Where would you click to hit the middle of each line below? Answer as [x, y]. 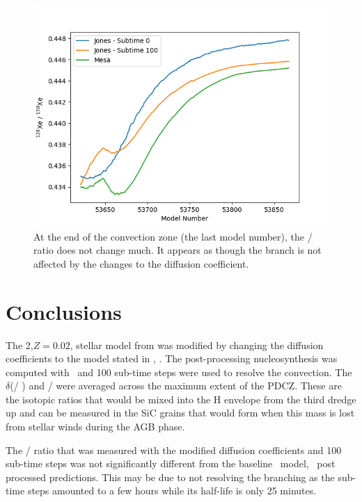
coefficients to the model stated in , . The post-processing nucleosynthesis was [172, 358]
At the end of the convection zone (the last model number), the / [173, 236]
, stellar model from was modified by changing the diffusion [197, 345]
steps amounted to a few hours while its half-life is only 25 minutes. [172, 491]
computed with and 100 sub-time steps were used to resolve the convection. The [179, 372]
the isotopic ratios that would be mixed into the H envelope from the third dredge [181, 399]
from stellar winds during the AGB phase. [95, 427]
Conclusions [64, 311]
